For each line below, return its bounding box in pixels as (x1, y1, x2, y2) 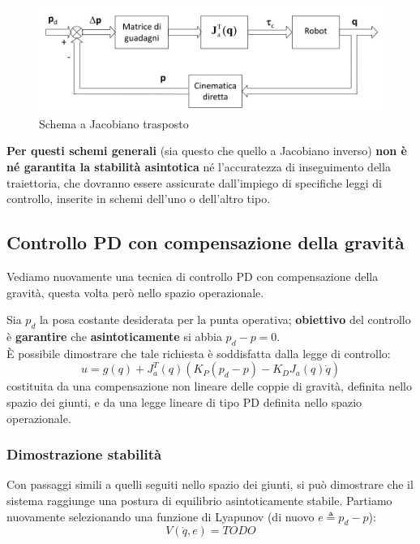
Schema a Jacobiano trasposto (39, 114, 189, 132)
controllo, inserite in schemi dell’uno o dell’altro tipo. (6, 190, 271, 207)
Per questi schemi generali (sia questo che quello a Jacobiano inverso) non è (6, 142, 407, 159)
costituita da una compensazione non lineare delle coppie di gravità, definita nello (6, 378, 412, 395)
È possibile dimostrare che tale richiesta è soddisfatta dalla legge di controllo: (6, 344, 391, 361)
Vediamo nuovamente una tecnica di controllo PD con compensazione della (6, 268, 379, 285)
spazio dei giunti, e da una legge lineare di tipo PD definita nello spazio (6, 393, 362, 410)
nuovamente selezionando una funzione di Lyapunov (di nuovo (6, 507, 315, 525)
